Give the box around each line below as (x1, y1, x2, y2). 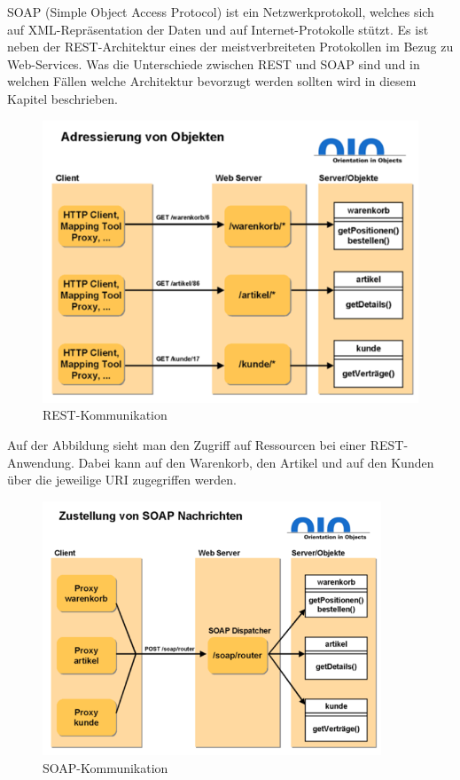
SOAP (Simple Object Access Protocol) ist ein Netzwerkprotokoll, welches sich (7, 3, 434, 20)
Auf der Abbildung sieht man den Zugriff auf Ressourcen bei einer (7, 435, 367, 453)
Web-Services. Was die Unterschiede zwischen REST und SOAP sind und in (7, 54, 420, 73)
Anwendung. (7, 453, 74, 471)
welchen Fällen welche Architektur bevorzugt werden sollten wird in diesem (7, 72, 417, 91)
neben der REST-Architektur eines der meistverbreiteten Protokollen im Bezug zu (7, 37, 454, 56)
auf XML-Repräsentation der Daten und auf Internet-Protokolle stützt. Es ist (7, 20, 429, 38)
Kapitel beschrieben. (7, 89, 118, 107)
